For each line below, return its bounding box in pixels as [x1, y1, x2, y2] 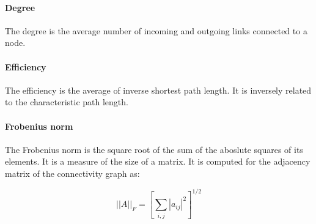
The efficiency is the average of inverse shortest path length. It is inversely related [5, 83, 312, 96]
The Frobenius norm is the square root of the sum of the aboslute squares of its [5, 143, 303, 155]
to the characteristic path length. [5, 95, 128, 108]
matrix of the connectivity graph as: [5, 166, 140, 179]
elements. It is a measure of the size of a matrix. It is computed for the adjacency [5, 155, 310, 168]
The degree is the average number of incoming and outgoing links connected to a [5, 24, 307, 37]
